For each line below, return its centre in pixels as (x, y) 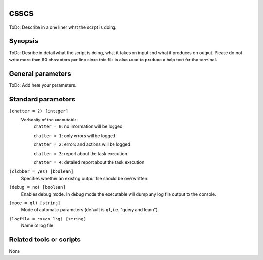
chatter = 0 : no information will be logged (78, 126)
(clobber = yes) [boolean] (41, 171)
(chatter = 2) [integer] (38, 111)
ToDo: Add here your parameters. (43, 85)
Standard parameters (42, 99)
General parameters (40, 73)
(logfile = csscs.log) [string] (47, 219)
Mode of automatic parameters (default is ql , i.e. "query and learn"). (90, 210)
